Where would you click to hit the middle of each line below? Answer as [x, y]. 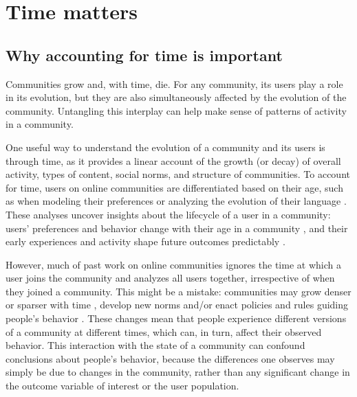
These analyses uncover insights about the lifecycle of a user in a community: [168, 214]
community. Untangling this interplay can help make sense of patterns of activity [176, 110]
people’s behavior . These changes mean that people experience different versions [176, 318]
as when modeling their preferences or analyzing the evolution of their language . [176, 201]
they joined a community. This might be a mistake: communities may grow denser [178, 291]
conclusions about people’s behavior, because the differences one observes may [170, 358]
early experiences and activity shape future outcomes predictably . [145, 241]
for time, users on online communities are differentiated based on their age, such [174, 187]
